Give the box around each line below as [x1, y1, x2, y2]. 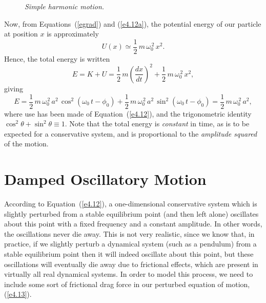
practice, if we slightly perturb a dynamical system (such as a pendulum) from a [4, 238, 257, 249]
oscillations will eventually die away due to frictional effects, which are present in [4, 258, 258, 269]
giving [4, 83, 23, 93]
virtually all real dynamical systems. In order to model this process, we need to [4, 269, 253, 279]
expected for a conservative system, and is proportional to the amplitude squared [4, 128, 257, 139]
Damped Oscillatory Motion [4, 168, 207, 190]
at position [4, 28, 38, 39]
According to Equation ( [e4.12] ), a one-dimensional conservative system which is [4, 198, 257, 209]
